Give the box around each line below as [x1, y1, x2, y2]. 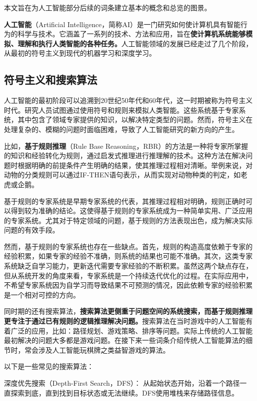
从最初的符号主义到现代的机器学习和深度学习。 [4, 48, 156, 58]
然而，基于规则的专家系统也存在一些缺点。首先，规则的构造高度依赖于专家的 [4, 241, 253, 251]
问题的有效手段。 [4, 225, 59, 235]
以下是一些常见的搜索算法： [4, 361, 94, 371]
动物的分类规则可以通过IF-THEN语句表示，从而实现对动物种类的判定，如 [4, 169, 241, 180]
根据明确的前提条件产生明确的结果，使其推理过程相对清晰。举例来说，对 [17, 160, 253, 170]
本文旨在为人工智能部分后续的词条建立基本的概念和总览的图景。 [4, 2, 211, 12]
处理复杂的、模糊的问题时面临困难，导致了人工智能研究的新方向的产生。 [4, 124, 239, 134]
